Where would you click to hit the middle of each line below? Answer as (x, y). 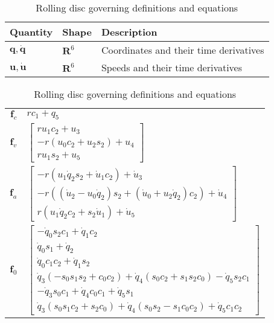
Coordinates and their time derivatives (183, 50)
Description (129, 32)
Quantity (31, 32)
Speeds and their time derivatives (172, 67)
